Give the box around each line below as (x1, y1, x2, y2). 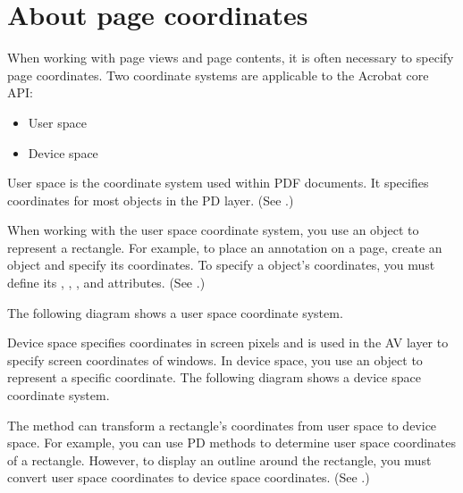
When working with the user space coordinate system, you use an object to (7, 221, 419, 239)
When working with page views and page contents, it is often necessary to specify (7, 48, 454, 67)
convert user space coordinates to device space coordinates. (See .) (7, 468, 370, 487)
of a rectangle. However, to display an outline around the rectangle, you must (7, 450, 432, 469)
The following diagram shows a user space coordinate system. (7, 303, 343, 322)
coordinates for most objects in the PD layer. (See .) (7, 190, 294, 209)
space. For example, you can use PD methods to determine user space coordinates (7, 433, 457, 452)
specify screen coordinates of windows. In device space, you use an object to (7, 350, 423, 369)
